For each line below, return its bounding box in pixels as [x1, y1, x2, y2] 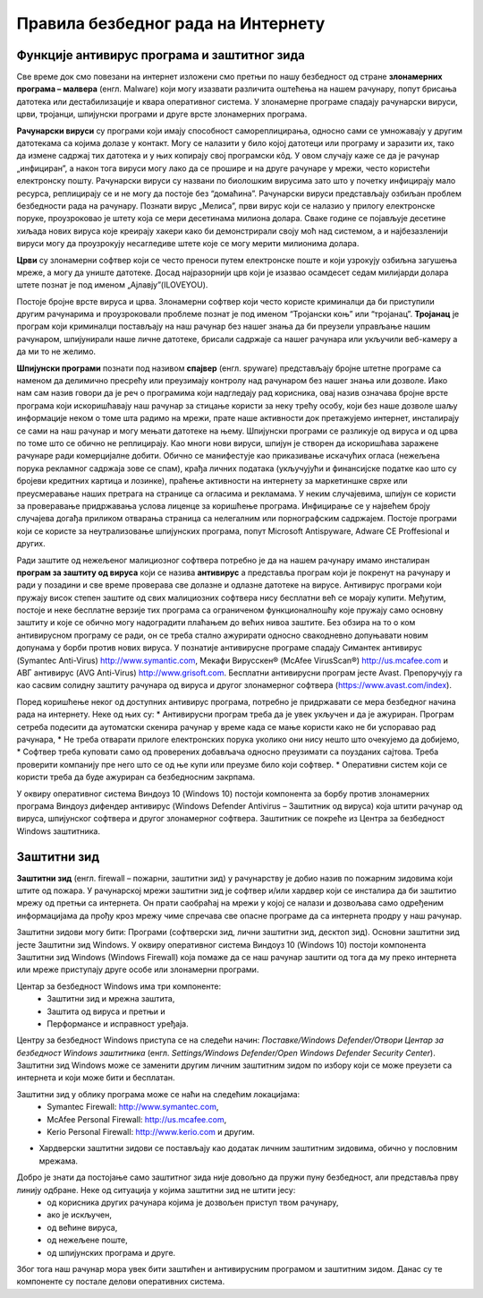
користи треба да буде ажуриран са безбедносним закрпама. [16, 771, 256, 783]
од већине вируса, [47, 1222, 118, 1233]
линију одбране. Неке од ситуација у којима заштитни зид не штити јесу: [16, 1184, 296, 1195]
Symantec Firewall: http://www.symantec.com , [47, 1102, 219, 1113]
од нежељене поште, [47, 1234, 129, 1245]
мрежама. [38, 1156, 79, 1166]
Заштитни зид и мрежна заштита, [47, 993, 175, 1004]
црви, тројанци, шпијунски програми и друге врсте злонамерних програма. [16, 108, 308, 120]
